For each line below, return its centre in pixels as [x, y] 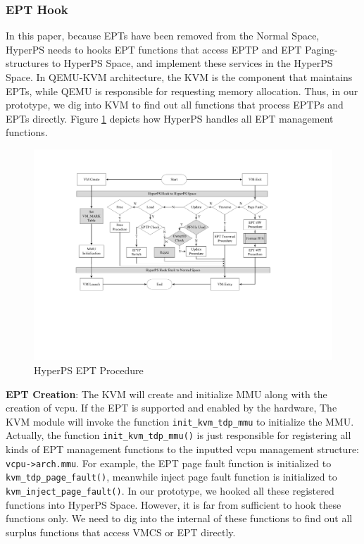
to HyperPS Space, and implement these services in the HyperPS [192, 63]
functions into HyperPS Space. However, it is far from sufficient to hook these [174, 504]
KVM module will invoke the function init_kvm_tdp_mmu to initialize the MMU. [180, 421]
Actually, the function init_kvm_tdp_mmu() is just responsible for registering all [178, 435]
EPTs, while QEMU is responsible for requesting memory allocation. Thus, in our [182, 91]
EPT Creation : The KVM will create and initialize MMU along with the [167, 394]
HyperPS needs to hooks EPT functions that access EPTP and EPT [154, 49]
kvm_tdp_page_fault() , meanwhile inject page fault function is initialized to [171, 477]
